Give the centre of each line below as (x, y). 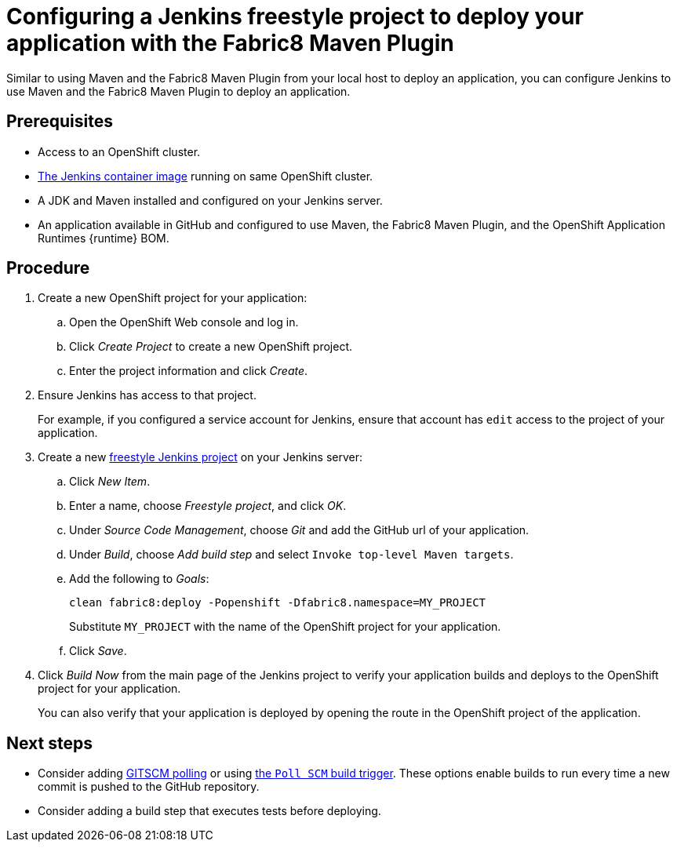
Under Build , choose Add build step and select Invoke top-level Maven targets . (291, 555)
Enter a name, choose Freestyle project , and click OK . (208, 506)
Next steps (49, 743)
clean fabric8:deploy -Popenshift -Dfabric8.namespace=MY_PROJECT (278, 603)
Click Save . (98, 651)
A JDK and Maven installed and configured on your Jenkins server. (210, 200)
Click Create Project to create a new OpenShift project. (211, 347)
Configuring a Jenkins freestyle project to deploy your (295, 16)
